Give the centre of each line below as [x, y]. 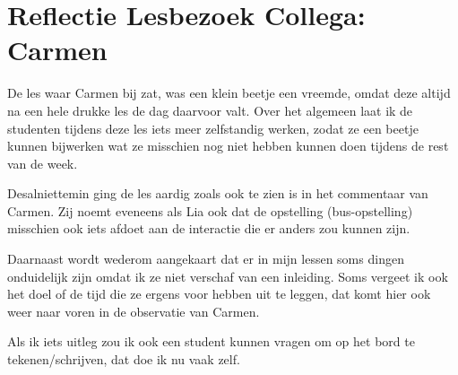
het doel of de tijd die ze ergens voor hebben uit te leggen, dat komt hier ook [219, 294]
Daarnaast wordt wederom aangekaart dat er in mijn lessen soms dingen [206, 259]
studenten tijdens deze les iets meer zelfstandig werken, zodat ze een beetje [213, 128]
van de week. [43, 163]
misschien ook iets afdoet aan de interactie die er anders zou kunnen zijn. [209, 228]
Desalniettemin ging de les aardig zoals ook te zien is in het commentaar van [218, 193]
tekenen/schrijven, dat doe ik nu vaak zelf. [124, 359]
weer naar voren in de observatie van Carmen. [134, 311]
